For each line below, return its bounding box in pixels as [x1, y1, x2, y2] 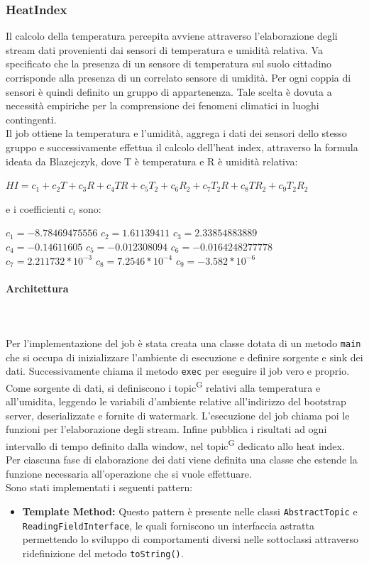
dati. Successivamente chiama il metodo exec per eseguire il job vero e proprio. [6, 363, 350, 378]
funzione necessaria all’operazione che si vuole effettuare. [6, 466, 252, 481]
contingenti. [6, 111, 57, 126]
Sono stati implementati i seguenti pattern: [6, 480, 193, 495]
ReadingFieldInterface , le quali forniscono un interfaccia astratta [22, 517, 314, 532]
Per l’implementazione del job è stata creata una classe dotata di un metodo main [6, 336, 361, 351]
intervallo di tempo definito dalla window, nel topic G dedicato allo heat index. [6, 437, 345, 453]
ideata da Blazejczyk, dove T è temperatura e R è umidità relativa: [6, 153, 298, 168]
